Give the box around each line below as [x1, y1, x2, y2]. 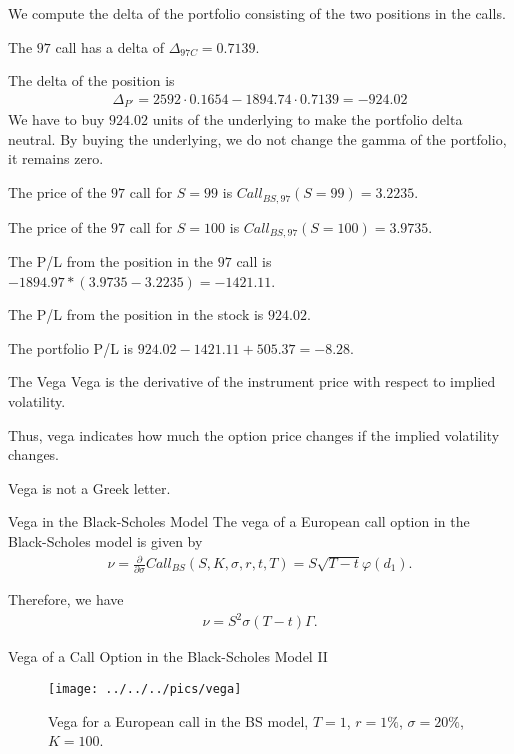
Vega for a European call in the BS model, [48, 710, 309, 731]
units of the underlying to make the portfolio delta [152, 109, 463, 130]
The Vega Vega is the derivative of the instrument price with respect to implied [8, 371, 496, 392]
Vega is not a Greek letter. [8, 477, 171, 498]
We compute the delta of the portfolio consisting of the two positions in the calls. [8, 3, 506, 23]
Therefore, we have [8, 589, 124, 610]
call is [236, 250, 272, 271]
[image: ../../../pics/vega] [48, 682, 242, 697]
